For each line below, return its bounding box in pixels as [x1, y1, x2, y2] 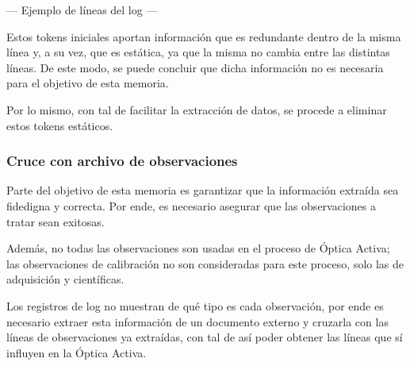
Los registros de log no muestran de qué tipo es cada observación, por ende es [6, 297, 384, 314]
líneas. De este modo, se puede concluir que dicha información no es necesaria [6, 59, 384, 75]
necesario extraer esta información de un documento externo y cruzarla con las [6, 313, 389, 329]
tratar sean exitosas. [6, 213, 105, 229]
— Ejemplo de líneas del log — [6, 2, 158, 17]
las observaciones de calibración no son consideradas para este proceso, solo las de [6, 255, 404, 272]
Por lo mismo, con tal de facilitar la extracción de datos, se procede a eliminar [6, 101, 387, 118]
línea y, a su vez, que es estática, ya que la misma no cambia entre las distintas [6, 44, 390, 60]
